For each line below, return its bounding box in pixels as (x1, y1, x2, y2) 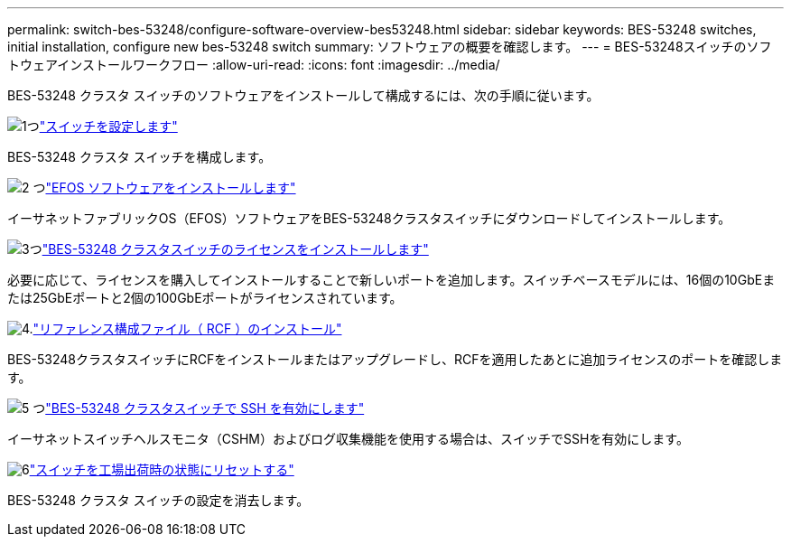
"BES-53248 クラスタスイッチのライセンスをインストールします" (42, 241, 429, 257)
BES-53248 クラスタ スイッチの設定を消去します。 (7, 492, 310, 508)
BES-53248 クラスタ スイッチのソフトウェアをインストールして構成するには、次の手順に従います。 (7, 88, 600, 103)
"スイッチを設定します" (39, 118, 178, 134)
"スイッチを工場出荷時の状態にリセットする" (29, 462, 294, 477)
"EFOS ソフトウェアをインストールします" (45, 180, 296, 195)
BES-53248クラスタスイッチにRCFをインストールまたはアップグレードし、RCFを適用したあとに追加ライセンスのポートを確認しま (7, 352, 783, 367)
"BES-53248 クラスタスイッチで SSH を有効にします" (45, 400, 365, 416)
